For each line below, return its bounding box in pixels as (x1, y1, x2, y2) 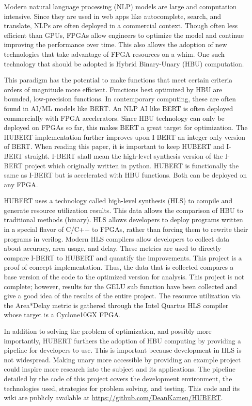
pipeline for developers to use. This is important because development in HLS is (4, 345, 241, 355)
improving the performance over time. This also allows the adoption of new (4, 39, 227, 49)
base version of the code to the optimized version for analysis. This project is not (4, 272, 245, 282)
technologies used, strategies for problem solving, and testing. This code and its (4, 383, 240, 393)
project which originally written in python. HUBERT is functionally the (25, 160, 239, 170)
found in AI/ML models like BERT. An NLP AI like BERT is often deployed (4, 103, 233, 113)
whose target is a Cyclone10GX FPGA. (4, 309, 121, 320)
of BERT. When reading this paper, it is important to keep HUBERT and (4, 141, 224, 151)
